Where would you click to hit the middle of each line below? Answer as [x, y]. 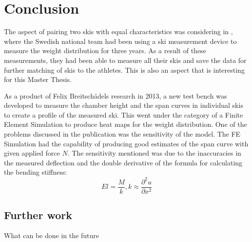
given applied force [32, 153]
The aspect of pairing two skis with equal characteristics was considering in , [118, 31]
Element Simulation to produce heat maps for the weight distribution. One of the [126, 124]
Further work [38, 214]
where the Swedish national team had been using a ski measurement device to [120, 41]
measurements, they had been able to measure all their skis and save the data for [125, 60]
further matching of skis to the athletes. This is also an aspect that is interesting [124, 70]
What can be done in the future [51, 235]
